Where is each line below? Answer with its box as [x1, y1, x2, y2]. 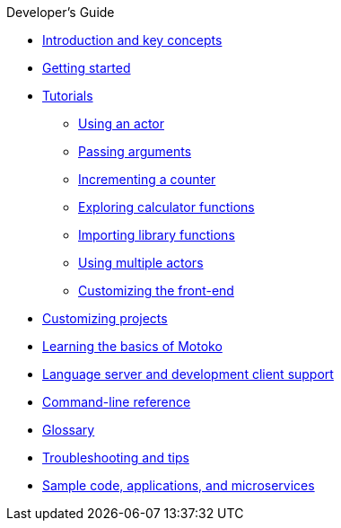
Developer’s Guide [6, 4, 115, 20]
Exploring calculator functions [78, 199, 255, 215]
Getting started [42, 60, 131, 75]
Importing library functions [78, 227, 235, 242]
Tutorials [42, 88, 93, 103]
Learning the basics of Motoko [42, 339, 223, 354]
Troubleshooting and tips [42, 450, 189, 465]
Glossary [42, 422, 95, 437]
